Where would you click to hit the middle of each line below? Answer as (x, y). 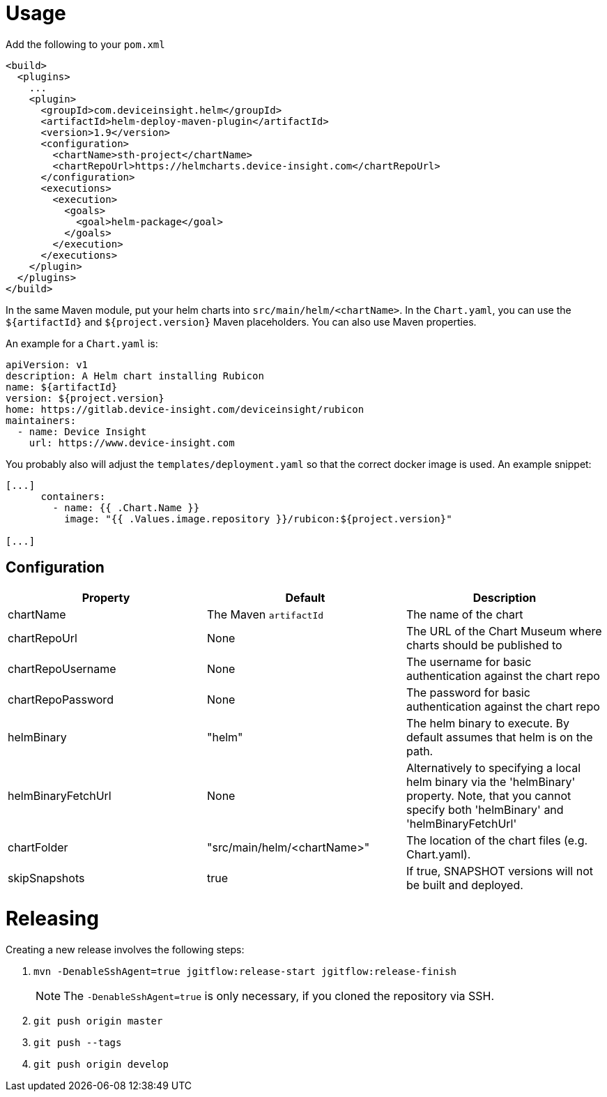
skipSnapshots (46, 878)
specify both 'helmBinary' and (485, 809)
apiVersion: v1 (47, 364)
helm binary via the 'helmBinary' (491, 781)
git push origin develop (101, 1065)
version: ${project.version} (85, 398)
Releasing (52, 919)
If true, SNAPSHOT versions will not (500, 871)
